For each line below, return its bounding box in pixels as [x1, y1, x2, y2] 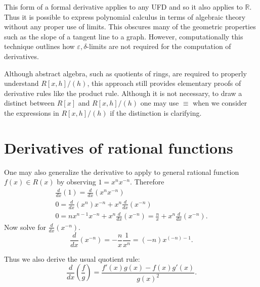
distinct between [4, 98, 55, 108]
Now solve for [4, 221, 46, 232]
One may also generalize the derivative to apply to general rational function [4, 166, 239, 177]
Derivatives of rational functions [4, 137, 233, 158]
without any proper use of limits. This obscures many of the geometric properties [4, 21, 256, 32]
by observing [57, 176, 96, 187]
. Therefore [130, 176, 164, 187]
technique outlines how [4, 41, 75, 52]
